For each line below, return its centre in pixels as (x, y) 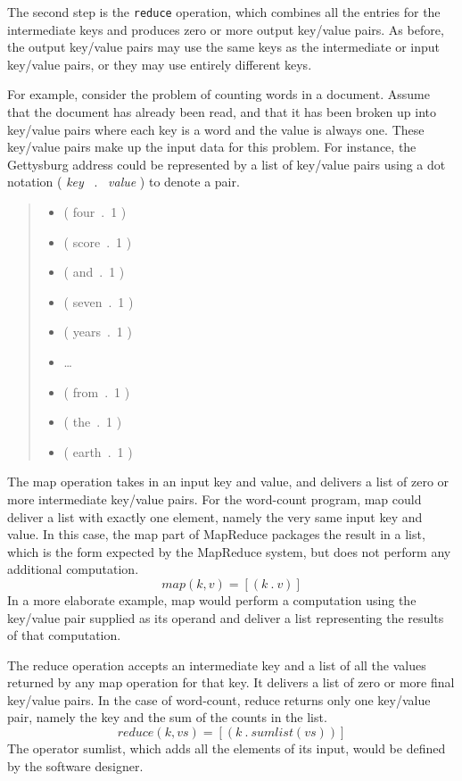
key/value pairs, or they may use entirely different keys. (160, 64)
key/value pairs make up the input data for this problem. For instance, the (212, 147)
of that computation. (64, 635)
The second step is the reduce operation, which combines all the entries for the (224, 12)
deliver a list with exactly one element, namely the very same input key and (215, 516)
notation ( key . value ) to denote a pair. (124, 182)
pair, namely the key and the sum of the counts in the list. (167, 717)
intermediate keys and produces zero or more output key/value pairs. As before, (226, 29)
